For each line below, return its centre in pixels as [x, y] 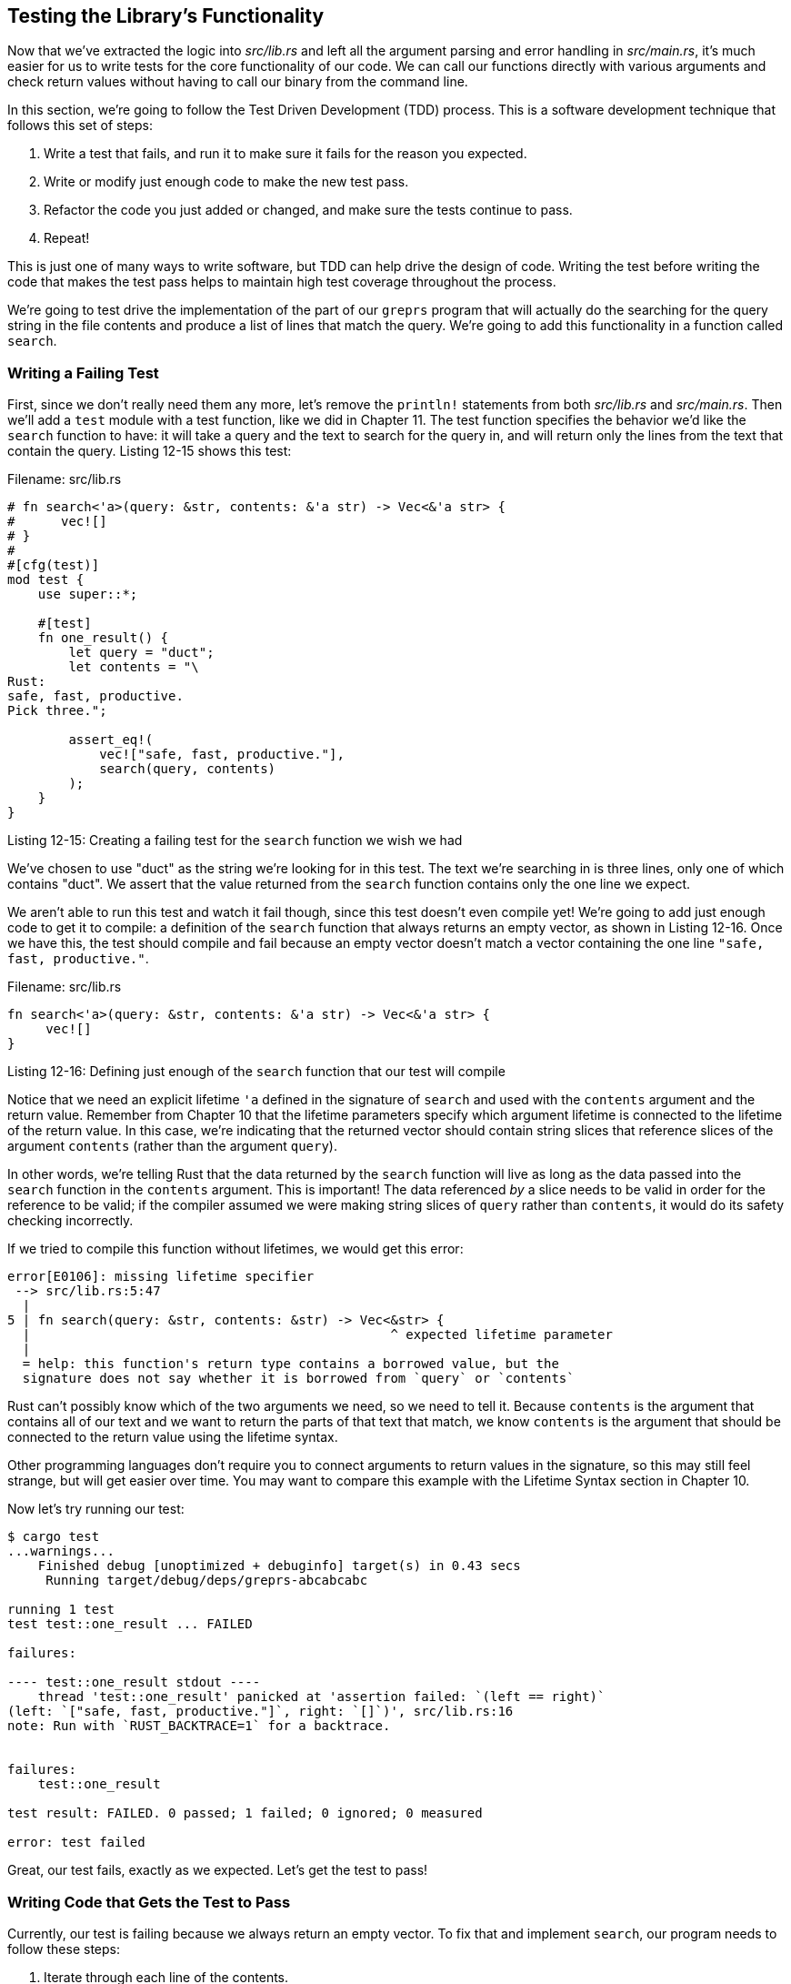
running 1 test [61, 1610]
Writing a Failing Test [83, 373]
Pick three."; [57, 711]
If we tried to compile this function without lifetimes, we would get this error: [235, 1249]
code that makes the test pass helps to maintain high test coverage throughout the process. [282, 282]
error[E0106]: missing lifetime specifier [161, 1277]
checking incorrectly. [70, 1221]
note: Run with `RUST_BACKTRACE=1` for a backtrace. [199, 1726]
